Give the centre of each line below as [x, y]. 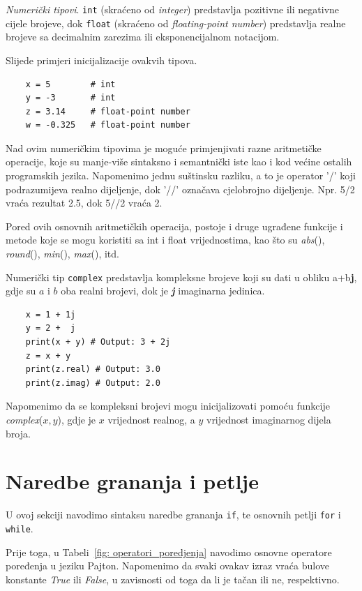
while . [20, 528]
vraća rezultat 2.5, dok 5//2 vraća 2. [84, 203]
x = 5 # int [70, 84]
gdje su [21, 291]
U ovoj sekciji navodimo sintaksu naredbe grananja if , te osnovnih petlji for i [173, 515]
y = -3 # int [70, 98]
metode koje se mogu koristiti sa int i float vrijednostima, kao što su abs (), [165, 240]
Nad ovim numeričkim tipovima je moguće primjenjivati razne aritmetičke [164, 148]
